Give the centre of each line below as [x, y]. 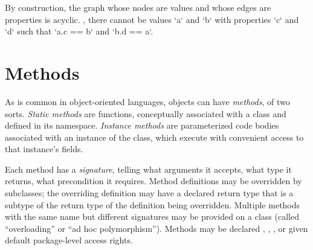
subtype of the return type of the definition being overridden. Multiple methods [153, 204]
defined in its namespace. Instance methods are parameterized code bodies [142, 125]
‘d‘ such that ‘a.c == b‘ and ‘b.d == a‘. [79, 31]
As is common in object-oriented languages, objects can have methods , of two [147, 101]
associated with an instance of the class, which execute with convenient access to [154, 137]
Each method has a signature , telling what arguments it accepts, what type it [148, 169]
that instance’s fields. [44, 149]
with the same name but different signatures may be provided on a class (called [152, 216]
